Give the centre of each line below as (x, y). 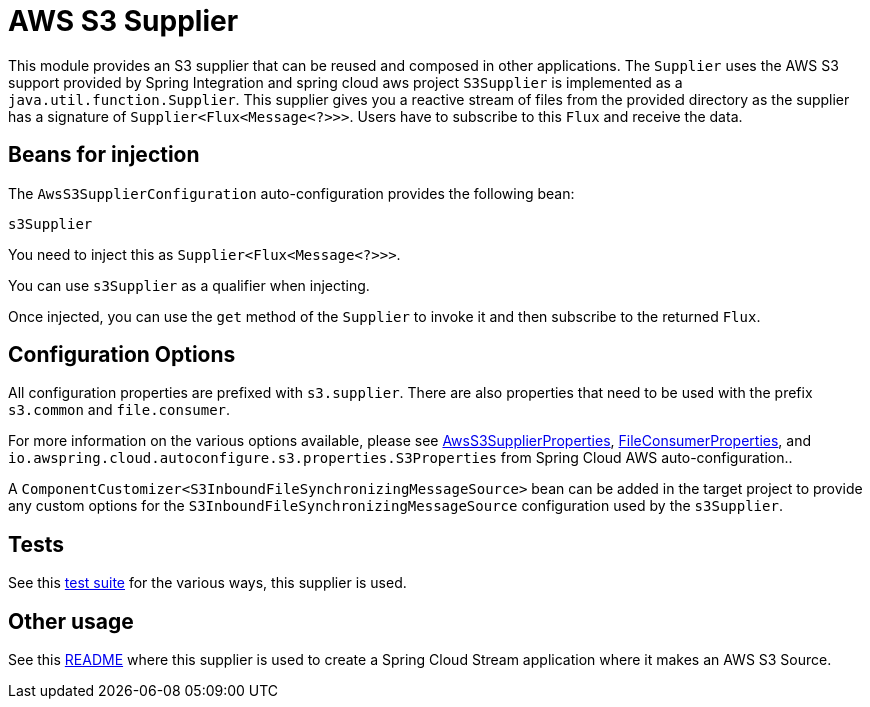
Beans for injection (104, 155)
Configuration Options (122, 355)
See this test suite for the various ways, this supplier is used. (207, 583)
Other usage (71, 621)
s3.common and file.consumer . (119, 410)
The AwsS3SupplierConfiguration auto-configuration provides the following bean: (291, 193)
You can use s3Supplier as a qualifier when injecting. (189, 285)
